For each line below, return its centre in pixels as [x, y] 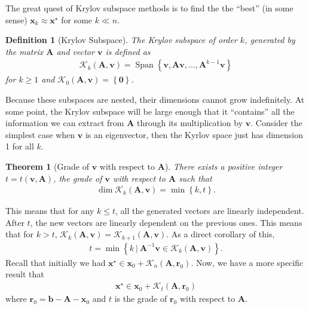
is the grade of [141, 299]
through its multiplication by [190, 123]
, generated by [270, 40]
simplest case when [40, 134]
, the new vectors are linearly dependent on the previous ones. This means [166, 222]
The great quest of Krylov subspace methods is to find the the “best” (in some [149, 8]
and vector [75, 51]
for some [77, 19]
